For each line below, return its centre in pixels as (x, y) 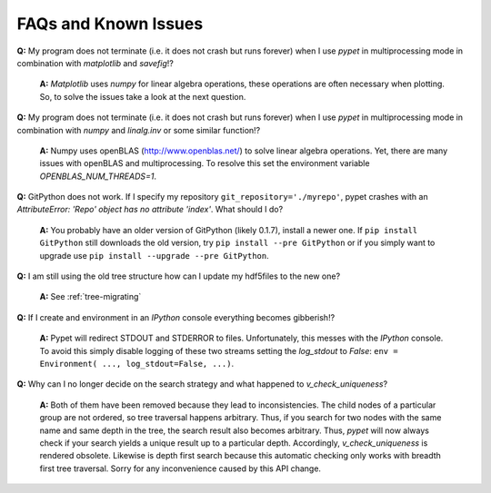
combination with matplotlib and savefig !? (95, 63)
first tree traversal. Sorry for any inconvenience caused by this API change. (180, 468)
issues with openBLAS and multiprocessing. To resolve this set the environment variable (205, 163)
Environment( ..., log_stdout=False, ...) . (137, 363)
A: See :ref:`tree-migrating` (90, 297)
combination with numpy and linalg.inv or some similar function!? (139, 130)
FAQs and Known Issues (110, 24)
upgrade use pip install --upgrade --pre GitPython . (154, 255)
